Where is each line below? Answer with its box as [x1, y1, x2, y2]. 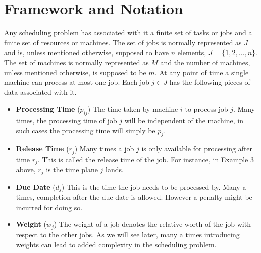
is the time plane [46, 164, 98, 175]
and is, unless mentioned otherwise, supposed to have [4, 47, 169, 58]
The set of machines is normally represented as [4, 57, 149, 67]
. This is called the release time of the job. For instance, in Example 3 [37, 154, 254, 164]
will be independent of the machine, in [124, 115, 243, 126]
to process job [185, 104, 228, 114]
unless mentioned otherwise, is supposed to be [4, 67, 146, 77]
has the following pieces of [169, 77, 250, 87]
